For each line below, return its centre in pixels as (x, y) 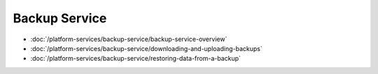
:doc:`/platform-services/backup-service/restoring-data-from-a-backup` (136, 59)
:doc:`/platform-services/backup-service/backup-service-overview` (129, 39)
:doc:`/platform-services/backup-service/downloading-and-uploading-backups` (146, 48)
